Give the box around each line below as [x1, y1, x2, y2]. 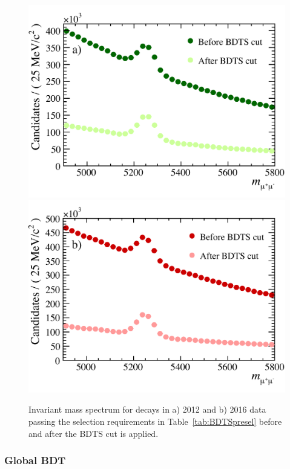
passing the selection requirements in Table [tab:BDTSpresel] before [28, 414, 282, 427]
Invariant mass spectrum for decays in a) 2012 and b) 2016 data [28, 403, 266, 416]
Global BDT [4, 453, 66, 468]
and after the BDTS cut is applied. [28, 427, 159, 439]
